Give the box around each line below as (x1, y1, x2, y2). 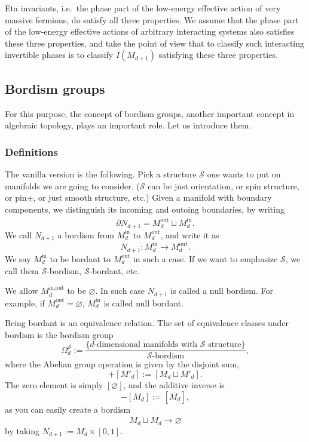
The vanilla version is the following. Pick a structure (5, 167, 197, 180)
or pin (5, 191, 27, 204)
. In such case (95, 284, 145, 297)
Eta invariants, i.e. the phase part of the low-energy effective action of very (5, 2, 281, 14)
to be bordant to (50, 252, 111, 265)
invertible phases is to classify (5, 48, 114, 61)
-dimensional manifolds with (94, 340, 198, 349)
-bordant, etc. (89, 264, 139, 277)
